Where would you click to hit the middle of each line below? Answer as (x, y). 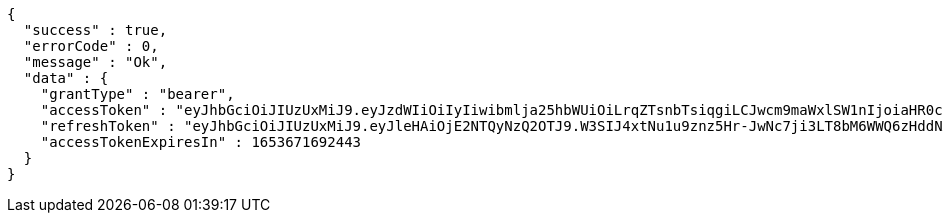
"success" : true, (95, 30)
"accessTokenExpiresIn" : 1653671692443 (201, 142)
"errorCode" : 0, (91, 46)
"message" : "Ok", (95, 62)
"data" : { (66, 78)
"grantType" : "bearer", (137, 94)
